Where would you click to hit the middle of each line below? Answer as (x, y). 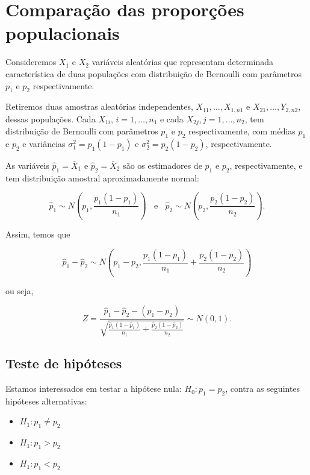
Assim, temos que (38, 234)
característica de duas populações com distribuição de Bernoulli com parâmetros (153, 73)
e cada (172, 118)
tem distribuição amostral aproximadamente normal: (102, 178)
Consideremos (31, 62)
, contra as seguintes (263, 388)
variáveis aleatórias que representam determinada (183, 62)
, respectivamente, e (266, 165)
